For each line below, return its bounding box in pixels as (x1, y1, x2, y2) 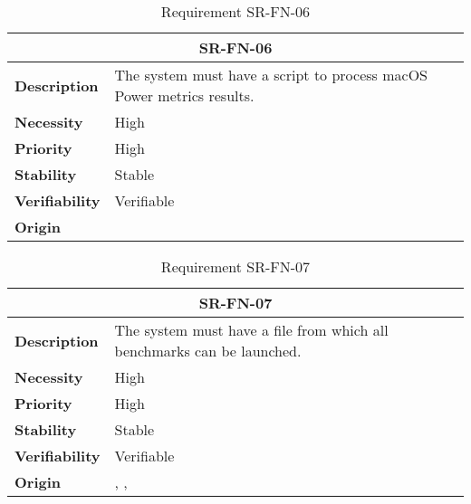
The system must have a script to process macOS (114, 64, 428, 85)
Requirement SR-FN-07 (160, 256, 311, 277)
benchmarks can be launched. (114, 340, 302, 361)
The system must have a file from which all (114, 319, 389, 340)
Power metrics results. (114, 85, 255, 106)
